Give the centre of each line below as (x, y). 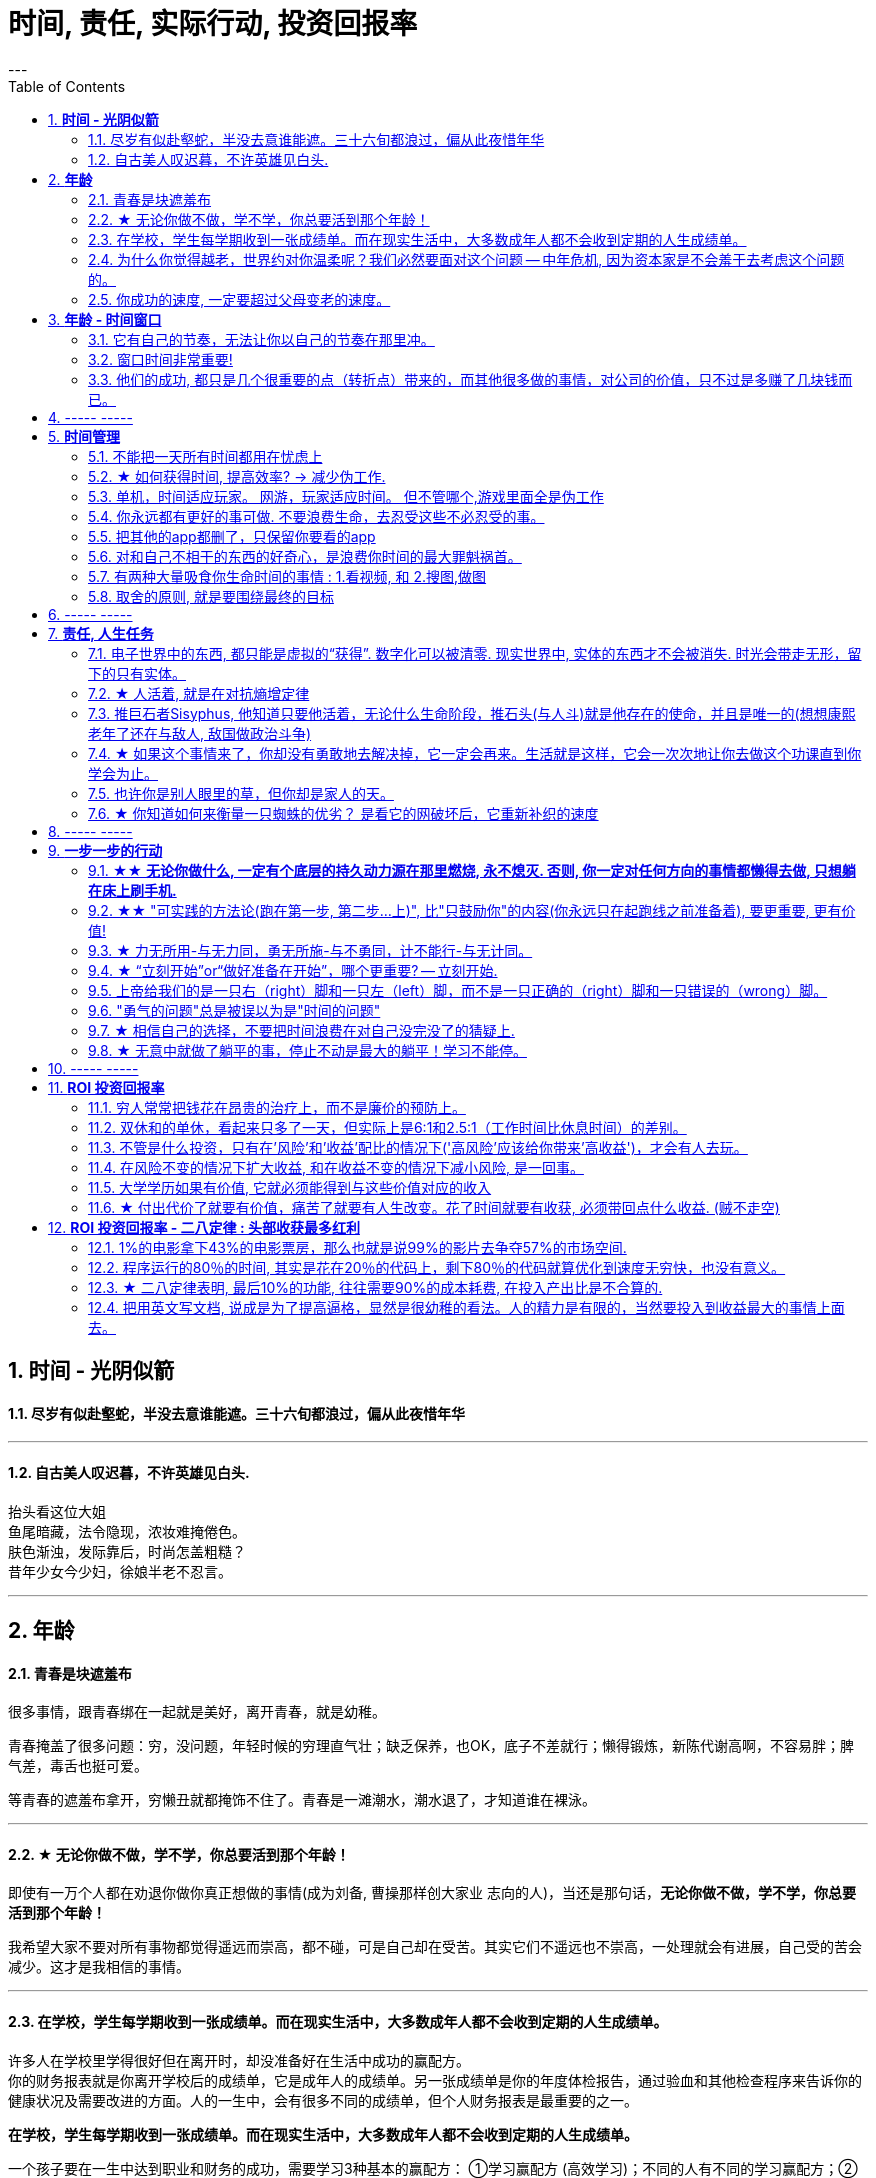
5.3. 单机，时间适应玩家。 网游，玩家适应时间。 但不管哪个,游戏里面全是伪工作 (346, 496)
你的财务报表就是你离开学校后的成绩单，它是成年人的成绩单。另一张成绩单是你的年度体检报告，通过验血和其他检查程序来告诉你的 (435, 2080)
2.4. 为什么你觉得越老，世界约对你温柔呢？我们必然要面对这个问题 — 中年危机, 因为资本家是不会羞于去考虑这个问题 (466, 259)
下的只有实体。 (137, 673)
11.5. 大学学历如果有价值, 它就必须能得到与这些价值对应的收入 (290, 1187)
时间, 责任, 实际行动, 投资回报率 (213, 24)
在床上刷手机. (132, 890)
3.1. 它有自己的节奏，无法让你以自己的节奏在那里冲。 (261, 339)
